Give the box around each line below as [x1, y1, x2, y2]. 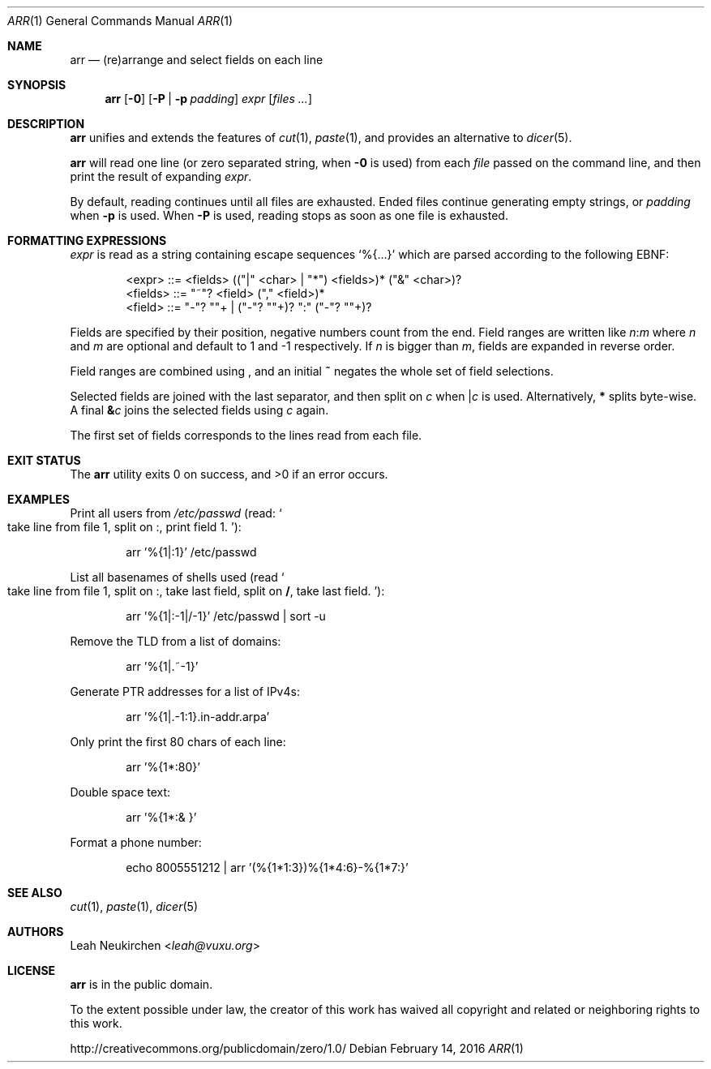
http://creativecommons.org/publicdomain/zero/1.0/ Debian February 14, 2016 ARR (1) [70, 1041, 524, 1055]
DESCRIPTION [7, 117, 85, 131]
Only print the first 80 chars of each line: [70, 735, 286, 749]
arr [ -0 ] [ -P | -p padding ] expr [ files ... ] [105, 92, 312, 105]
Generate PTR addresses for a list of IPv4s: [70, 685, 300, 698]
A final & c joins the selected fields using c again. [70, 403, 329, 417]
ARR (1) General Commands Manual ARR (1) [7, 14, 233, 28]
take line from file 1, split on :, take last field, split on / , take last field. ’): [7, 584, 385, 598]
